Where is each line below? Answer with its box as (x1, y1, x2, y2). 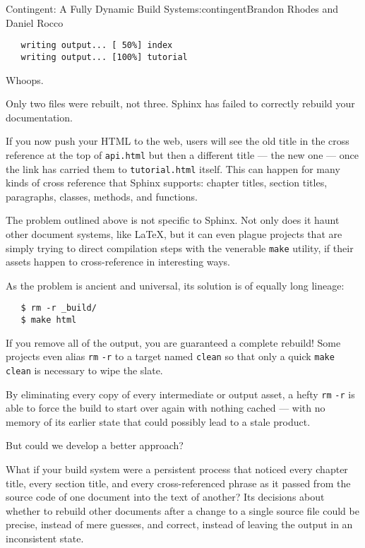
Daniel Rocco (6, 15, 64, 30)
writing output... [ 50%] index (20, 40, 173, 51)
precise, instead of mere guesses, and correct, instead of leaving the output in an (6, 517, 353, 532)
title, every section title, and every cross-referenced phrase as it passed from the (6, 475, 351, 490)
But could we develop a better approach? (6, 438, 184, 453)
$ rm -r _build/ (20, 303, 97, 314)
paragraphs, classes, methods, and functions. (6, 189, 198, 203)
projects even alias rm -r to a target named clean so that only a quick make (6, 349, 335, 364)
